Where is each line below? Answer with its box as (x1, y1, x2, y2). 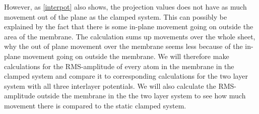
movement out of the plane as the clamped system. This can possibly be (4, 11, 227, 22)
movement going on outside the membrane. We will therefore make (23, 50, 229, 61)
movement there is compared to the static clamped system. (4, 100, 186, 110)
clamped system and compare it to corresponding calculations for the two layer (4, 71, 248, 81)
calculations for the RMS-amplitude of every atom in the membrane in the (4, 61, 234, 71)
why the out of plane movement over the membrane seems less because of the (4, 41, 243, 51)
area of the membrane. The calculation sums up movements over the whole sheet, (4, 31, 255, 41)
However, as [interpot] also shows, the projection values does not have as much (4, 2, 247, 12)
